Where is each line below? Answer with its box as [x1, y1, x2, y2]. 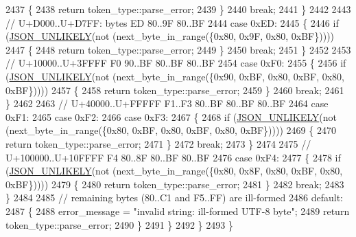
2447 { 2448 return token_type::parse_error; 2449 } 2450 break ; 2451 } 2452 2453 [5, 42, 351, 56]
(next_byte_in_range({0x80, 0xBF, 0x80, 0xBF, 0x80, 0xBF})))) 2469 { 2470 [5, 123, 336, 137]
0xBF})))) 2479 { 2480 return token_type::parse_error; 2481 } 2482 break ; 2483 [5, 177, 344, 191]
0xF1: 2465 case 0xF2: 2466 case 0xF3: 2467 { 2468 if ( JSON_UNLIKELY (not [5, 109, 337, 124]
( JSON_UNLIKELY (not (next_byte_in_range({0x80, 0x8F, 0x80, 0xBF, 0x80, [5, 163, 343, 178]
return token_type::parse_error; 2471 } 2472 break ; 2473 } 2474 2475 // [5, 136, 311, 150]
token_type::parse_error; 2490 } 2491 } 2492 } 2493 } [5, 217, 233, 232]
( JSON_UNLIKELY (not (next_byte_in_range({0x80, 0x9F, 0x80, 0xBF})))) [5, 29, 335, 43]
